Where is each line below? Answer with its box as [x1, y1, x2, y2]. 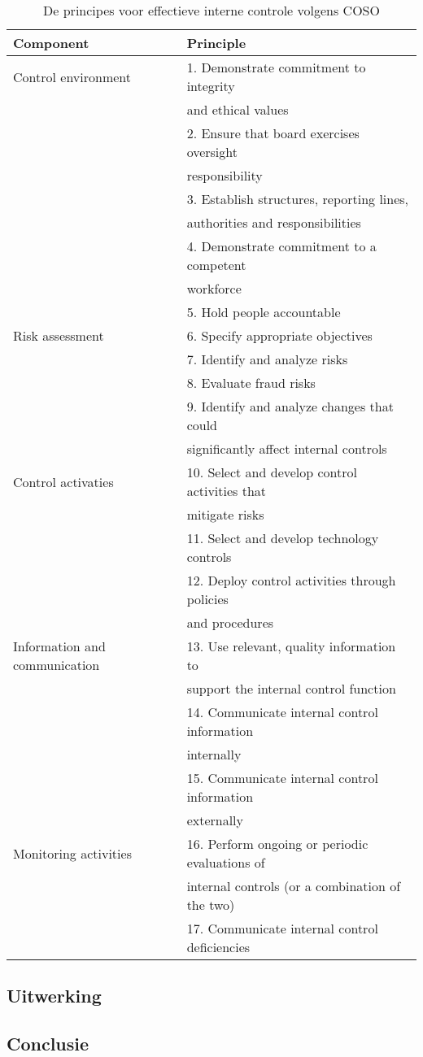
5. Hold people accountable [186, 302, 341, 321]
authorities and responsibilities [186, 213, 361, 232]
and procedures [186, 613, 274, 632]
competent [186, 255, 246, 274]
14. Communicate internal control [186, 702, 378, 721]
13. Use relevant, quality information [186, 637, 396, 655]
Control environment [13, 67, 131, 86]
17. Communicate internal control [186, 919, 378, 937]
